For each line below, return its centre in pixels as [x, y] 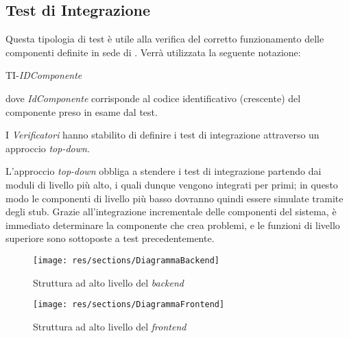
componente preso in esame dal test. [82, 111]
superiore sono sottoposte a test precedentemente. [110, 238]
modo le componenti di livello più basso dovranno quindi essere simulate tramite [174, 198]
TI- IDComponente [44, 75]
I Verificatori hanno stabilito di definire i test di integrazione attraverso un [163, 135]
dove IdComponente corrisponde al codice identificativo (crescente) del [153, 98]
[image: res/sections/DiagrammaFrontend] [129, 305]
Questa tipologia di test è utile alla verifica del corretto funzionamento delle [165, 39]
